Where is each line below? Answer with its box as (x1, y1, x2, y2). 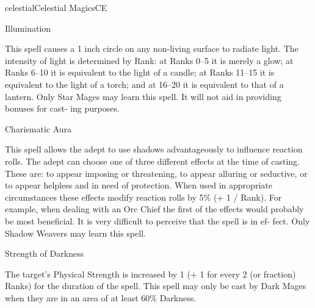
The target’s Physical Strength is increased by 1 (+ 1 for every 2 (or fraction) (5, 267, 296, 280)
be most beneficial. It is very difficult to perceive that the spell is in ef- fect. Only (5, 214, 310, 227)
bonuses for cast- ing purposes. (5, 102, 120, 115)
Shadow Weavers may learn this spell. (5, 226, 146, 239)
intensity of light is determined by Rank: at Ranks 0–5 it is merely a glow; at (5, 54, 294, 66)
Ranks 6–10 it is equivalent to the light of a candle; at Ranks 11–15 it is (5, 66, 275, 79)
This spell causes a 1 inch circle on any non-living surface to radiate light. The (5, 42, 299, 55)
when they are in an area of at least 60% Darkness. (5, 291, 197, 304)
